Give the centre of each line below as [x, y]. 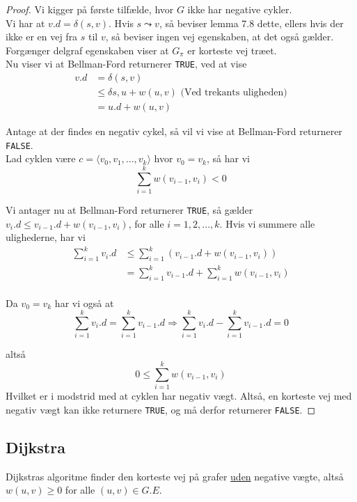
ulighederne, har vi [46, 237]
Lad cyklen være [41, 158]
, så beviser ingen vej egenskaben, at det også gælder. [220, 37]
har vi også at [84, 303]
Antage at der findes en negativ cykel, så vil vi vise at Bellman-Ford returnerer [174, 131]
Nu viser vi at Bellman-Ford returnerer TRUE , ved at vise [126, 64]
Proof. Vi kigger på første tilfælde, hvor [90, 9]
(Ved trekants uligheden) [234, 93]
